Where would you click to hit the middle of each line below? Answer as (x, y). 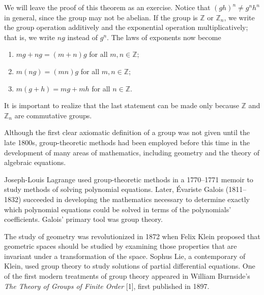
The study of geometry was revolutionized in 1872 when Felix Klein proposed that (132, 236)
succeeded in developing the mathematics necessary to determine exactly (137, 199)
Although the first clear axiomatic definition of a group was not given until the (127, 132)
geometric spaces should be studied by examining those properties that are (121, 246)
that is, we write (30, 37)
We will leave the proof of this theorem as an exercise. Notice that (107, 7)
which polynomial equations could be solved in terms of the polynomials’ (118, 209)
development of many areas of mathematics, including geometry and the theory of (132, 152)
